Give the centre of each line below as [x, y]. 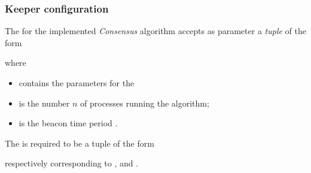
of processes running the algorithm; [145, 103]
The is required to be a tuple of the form [80, 143]
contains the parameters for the [77, 83]
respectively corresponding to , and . [72, 163]
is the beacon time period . [68, 123]
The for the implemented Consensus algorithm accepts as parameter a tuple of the [155, 31]
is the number [44, 103]
